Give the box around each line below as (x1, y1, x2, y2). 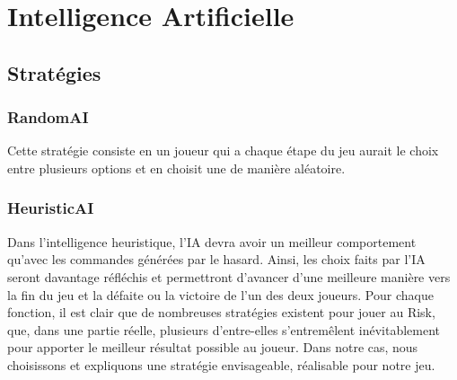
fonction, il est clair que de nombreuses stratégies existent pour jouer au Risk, (7, 303, 435, 322)
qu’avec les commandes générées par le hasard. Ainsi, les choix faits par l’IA (7, 250, 426, 269)
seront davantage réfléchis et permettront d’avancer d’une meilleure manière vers (7, 267, 451, 286)
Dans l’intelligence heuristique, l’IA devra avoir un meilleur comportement (7, 232, 417, 251)
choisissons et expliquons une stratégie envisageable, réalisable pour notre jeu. (7, 355, 435, 374)
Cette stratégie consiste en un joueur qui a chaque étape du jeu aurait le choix (7, 141, 439, 160)
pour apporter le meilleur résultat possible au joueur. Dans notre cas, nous (7, 338, 418, 357)
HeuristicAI (7, 197, 94, 219)
